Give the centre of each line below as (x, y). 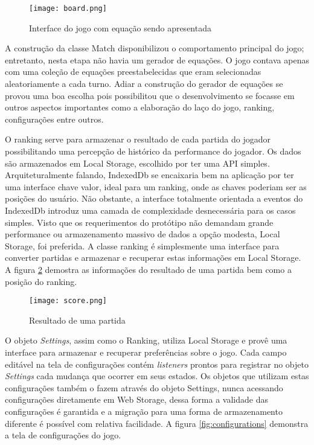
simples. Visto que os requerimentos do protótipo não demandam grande (139, 222)
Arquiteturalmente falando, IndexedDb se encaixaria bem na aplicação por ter (149, 175)
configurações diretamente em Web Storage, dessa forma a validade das (136, 399)
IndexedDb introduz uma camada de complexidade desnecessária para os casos (150, 210)
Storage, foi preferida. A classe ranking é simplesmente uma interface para (142, 245)
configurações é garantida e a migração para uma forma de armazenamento (144, 411)
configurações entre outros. (54, 119)
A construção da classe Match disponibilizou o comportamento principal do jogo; (155, 48)
